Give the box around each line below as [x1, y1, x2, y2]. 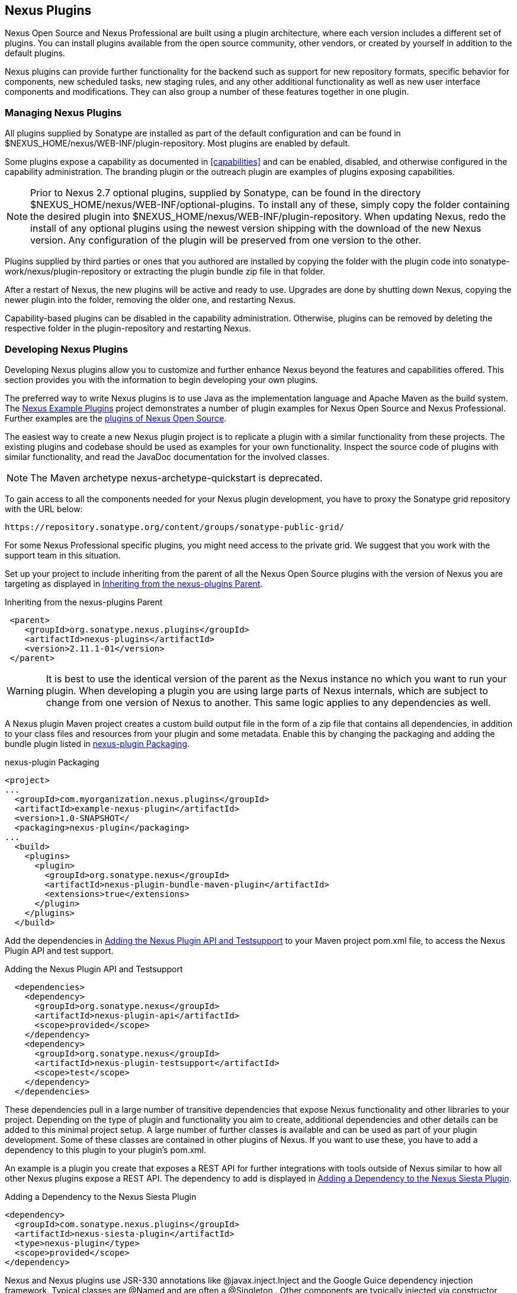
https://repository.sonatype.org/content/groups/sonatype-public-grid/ [5, 522, 345, 532]
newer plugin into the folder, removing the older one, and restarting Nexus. [5, 295, 296, 305]
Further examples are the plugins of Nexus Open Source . [5, 413, 227, 423]
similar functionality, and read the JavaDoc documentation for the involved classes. [5, 451, 330, 462]
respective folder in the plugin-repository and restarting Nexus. [5, 323, 251, 334]
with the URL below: [5, 503, 83, 514]
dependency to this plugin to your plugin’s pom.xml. [5, 1144, 207, 1155]
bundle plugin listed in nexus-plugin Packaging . [5, 738, 190, 749]
